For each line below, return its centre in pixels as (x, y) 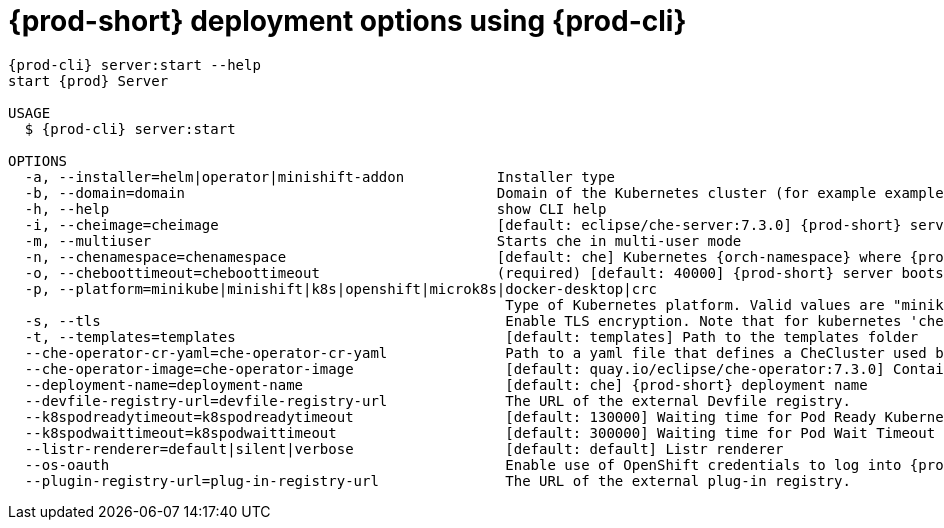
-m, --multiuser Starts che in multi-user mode (383, 240)
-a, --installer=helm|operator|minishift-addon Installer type (319, 176)
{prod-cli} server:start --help (134, 64)
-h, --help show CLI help (315, 208)
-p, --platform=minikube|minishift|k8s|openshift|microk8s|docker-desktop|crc (341, 288)
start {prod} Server (88, 80)
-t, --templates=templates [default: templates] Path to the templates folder (471, 336)
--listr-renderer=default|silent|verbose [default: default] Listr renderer (404, 448)
